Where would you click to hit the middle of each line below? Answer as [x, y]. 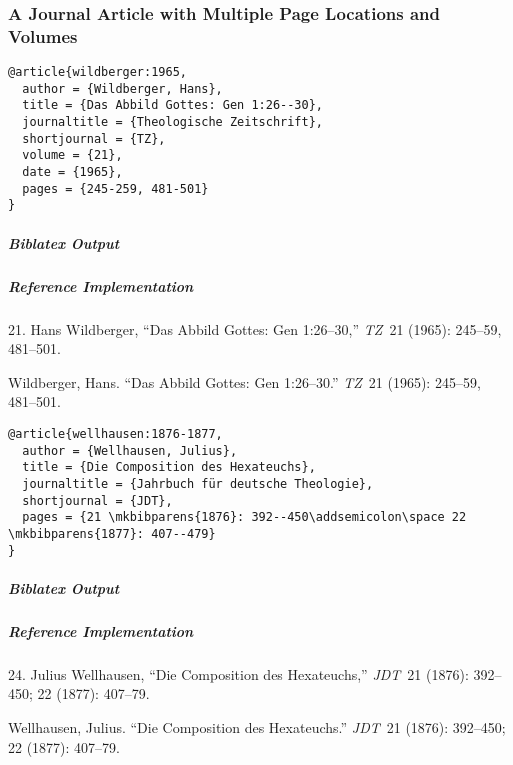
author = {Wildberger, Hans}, [122, 88]
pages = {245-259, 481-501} [115, 188]
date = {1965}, [72, 172]
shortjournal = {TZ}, [94, 138]
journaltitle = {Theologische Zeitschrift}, [172, 122]
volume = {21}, [72, 155]
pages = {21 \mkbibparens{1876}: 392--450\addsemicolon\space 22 [244, 517]
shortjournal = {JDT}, [97, 500]
